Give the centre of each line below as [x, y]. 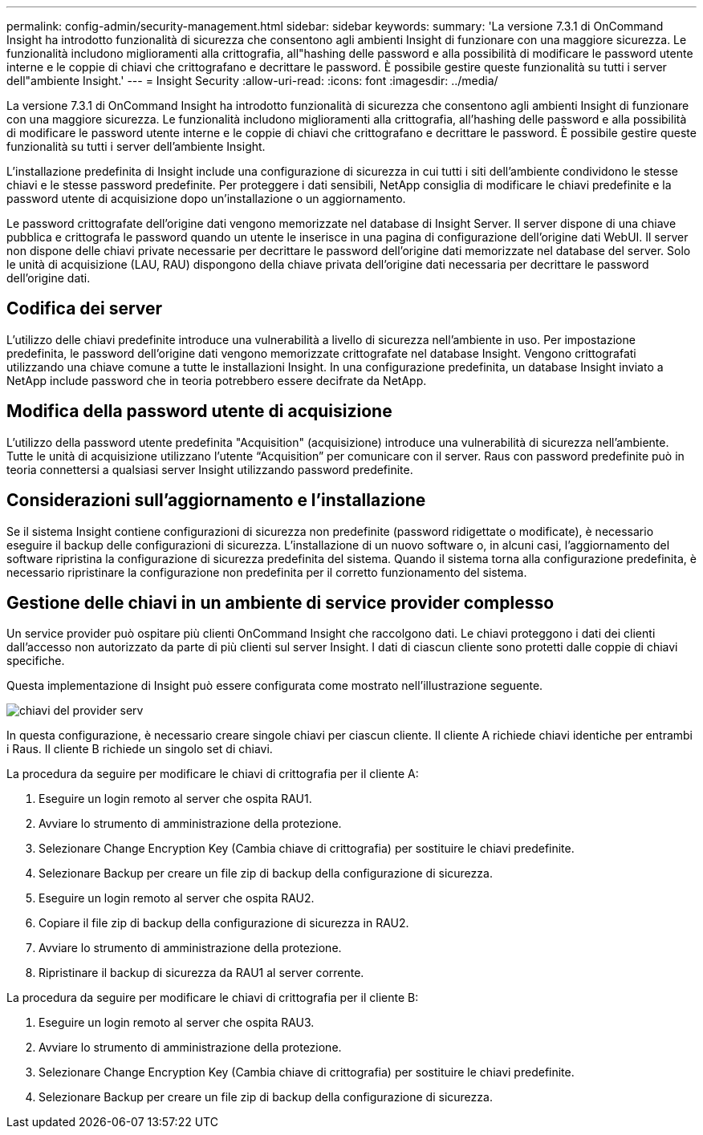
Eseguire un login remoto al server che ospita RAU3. [177, 1023]
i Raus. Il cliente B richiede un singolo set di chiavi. [140, 749]
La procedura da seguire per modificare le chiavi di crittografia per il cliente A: [213, 774]
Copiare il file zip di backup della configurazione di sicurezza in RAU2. [224, 923]
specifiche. [36, 661]
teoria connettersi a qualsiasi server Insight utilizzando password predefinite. [210, 469]
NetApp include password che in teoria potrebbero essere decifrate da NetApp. [217, 380]
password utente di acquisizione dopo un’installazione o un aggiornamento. [206, 199]
